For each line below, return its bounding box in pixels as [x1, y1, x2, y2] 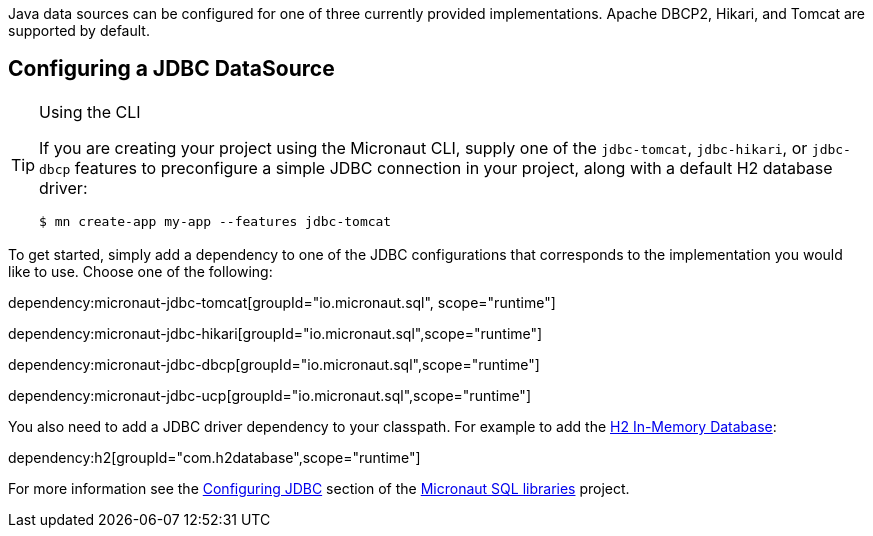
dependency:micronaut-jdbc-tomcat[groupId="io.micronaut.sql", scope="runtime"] [8, 293, 556, 311]
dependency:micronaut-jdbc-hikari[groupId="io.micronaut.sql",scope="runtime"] [8, 324, 543, 342]
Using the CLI [39, 101, 141, 122]
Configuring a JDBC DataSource [8, 56, 335, 82]
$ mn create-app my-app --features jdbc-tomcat [39, 213, 392, 229]
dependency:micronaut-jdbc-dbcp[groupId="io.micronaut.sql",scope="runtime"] [8, 355, 540, 373]
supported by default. [8, 22, 150, 39]
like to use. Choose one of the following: [8, 262, 273, 280]
